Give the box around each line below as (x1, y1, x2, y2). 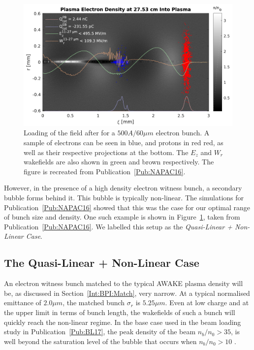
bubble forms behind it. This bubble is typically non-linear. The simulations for (4, 192, 244, 203)
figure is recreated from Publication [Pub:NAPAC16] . (24, 166, 186, 176)
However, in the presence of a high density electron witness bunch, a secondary (4, 183, 242, 193)
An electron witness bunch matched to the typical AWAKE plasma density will (4, 278, 243, 288)
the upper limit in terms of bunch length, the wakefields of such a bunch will (4, 307, 235, 317)
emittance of (4, 297, 41, 308)
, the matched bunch (63, 297, 125, 308)
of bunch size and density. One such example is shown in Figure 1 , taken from (4, 212, 240, 222)
